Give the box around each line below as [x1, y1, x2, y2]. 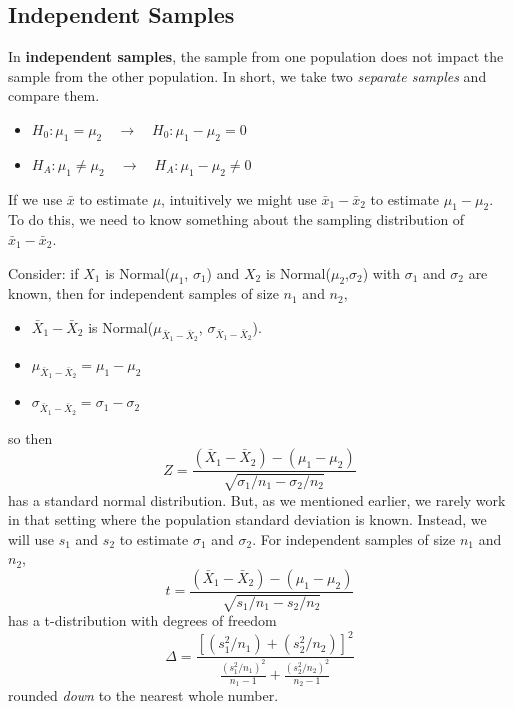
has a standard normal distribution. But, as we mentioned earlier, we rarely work [8, 489, 506, 510]
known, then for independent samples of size [8, 283, 279, 304]
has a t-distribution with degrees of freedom [8, 610, 277, 631]
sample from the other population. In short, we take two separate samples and [8, 65, 487, 86]
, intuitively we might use [161, 188, 317, 209]
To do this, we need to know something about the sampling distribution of [8, 209, 465, 230]
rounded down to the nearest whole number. [8, 685, 279, 706]
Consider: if [8, 262, 79, 283]
